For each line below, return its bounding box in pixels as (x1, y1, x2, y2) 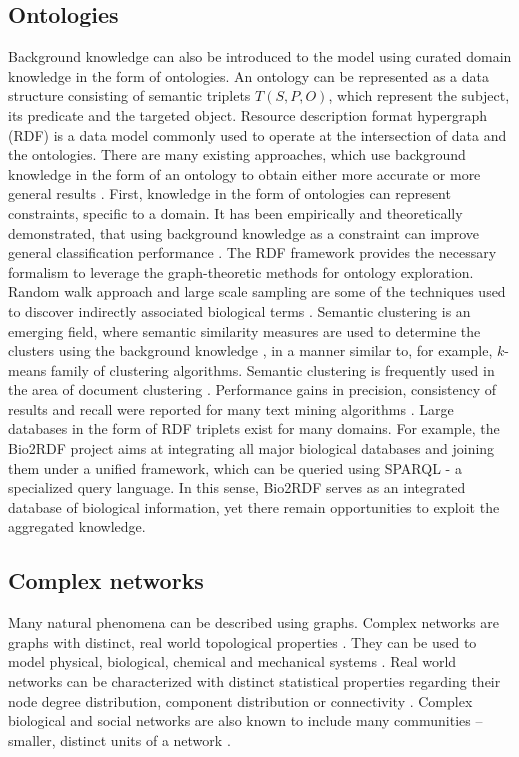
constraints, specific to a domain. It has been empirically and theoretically (8, 202, 463, 223)
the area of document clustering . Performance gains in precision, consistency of (8, 379, 497, 400)
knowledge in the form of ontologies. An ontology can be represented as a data (8, 65, 489, 86)
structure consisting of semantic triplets (8, 85, 251, 106)
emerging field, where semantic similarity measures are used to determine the (8, 320, 481, 341)
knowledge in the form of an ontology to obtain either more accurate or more (8, 163, 481, 184)
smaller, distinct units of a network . (8, 729, 231, 750)
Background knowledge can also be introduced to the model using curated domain (8, 46, 512, 67)
